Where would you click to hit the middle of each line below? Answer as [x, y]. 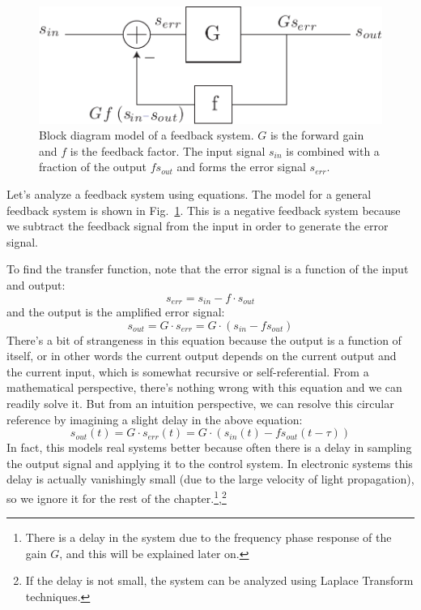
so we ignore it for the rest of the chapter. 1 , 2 [117, 496]
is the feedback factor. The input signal [168, 150]
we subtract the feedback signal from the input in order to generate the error [198, 226]
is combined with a [333, 150]
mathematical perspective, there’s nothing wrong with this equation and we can [204, 387]
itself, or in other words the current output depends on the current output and [202, 356]
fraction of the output [93, 167]
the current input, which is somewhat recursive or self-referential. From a [188, 371]
